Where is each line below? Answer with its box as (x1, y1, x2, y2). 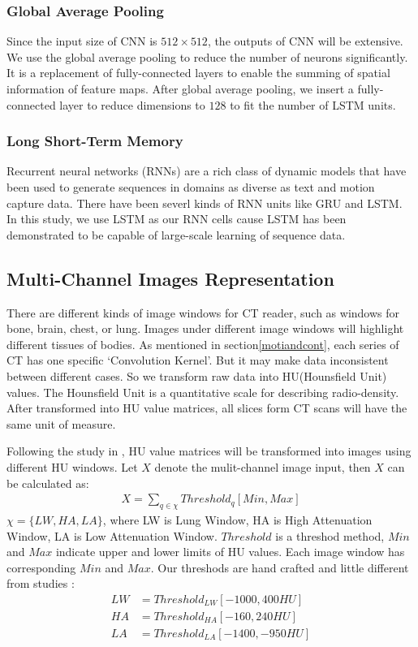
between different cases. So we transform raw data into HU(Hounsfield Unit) (6, 367, 387, 384)
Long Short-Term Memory (6, 131, 183, 151)
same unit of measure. (6, 415, 116, 432)
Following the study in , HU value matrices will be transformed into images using (6, 442, 412, 459)
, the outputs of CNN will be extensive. (207, 32, 403, 50)
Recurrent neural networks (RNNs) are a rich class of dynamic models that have (6, 162, 407, 179)
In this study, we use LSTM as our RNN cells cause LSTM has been (6, 210, 347, 227)
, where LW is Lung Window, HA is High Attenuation (102, 511, 373, 528)
